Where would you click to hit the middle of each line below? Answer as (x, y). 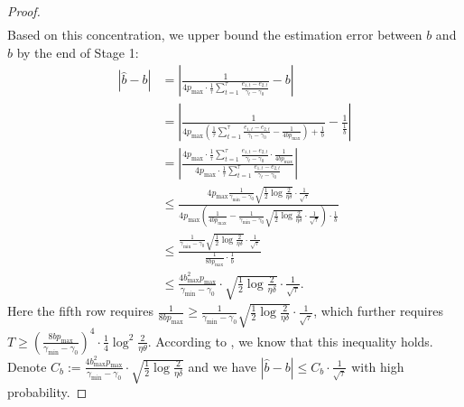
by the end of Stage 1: (78, 52)
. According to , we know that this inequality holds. (290, 341)
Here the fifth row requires (81, 311)
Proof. (24, 11)
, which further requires (378, 311)
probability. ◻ (47, 392)
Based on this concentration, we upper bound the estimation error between (215, 35)
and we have (223, 366)
